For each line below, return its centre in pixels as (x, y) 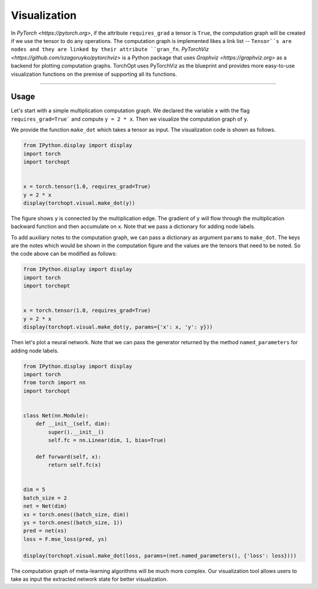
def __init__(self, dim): (73, 424)
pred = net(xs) (45, 531)
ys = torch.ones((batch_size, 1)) (73, 523)
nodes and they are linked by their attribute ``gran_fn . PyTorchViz (110, 49)
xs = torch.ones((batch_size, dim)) (76, 514)
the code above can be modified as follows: (64, 254)
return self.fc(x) (74, 465)
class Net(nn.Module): (56, 415)
